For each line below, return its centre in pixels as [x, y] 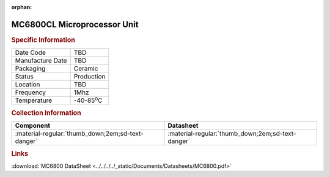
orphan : [22, 7]
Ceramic [86, 69]
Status [24, 77]
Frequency [30, 92]
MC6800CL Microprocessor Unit [75, 24]
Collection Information [46, 113]
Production [90, 77]
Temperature [34, 100]
